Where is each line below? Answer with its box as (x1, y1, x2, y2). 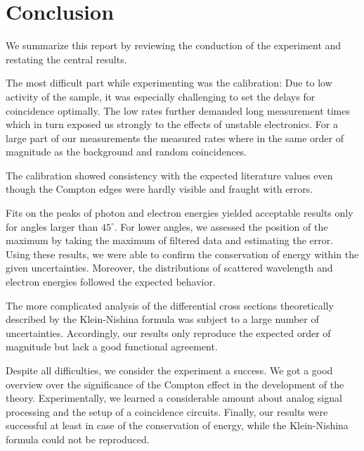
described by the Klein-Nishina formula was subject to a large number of (6, 312, 319, 326)
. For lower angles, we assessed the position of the (114, 219, 328, 234)
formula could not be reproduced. (6, 431, 150, 446)
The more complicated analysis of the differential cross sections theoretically (6, 298, 334, 312)
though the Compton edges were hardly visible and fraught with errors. (6, 182, 313, 196)
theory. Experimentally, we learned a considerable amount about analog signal (6, 390, 342, 405)
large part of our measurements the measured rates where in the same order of (6, 130, 344, 145)
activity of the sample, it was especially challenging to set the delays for (6, 89, 316, 103)
